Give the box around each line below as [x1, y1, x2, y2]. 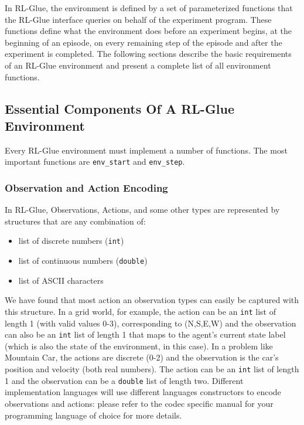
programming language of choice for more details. [5, 409, 182, 421]
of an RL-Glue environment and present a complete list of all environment [5, 59, 271, 71]
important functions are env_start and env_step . [5, 155, 185, 168]
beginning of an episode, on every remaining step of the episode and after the [5, 36, 282, 48]
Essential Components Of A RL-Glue [5, 99, 235, 117]
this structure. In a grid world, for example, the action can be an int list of [5, 305, 276, 317]
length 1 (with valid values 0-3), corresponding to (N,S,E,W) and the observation [5, 317, 296, 329]
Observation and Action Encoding [5, 180, 168, 195]
